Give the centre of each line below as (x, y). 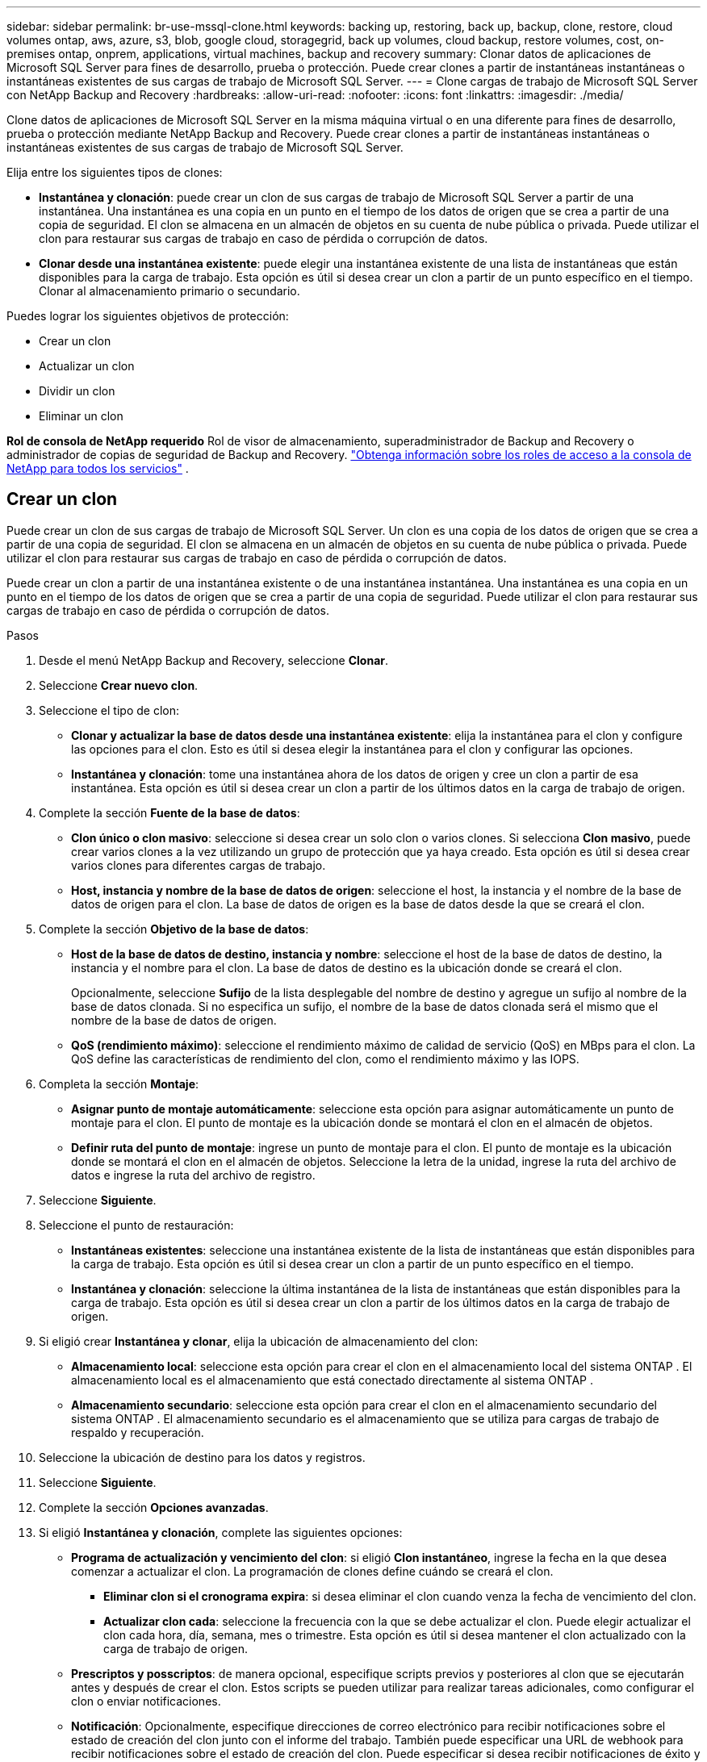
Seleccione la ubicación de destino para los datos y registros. (202, 1457)
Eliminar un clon (81, 416)
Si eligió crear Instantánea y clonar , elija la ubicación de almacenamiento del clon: (259, 1341)
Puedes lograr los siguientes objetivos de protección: (148, 316)
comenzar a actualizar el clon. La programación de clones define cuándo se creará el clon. (312, 1571)
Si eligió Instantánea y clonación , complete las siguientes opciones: (221, 1532)
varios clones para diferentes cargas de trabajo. (199, 865)
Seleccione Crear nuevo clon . (119, 685)
